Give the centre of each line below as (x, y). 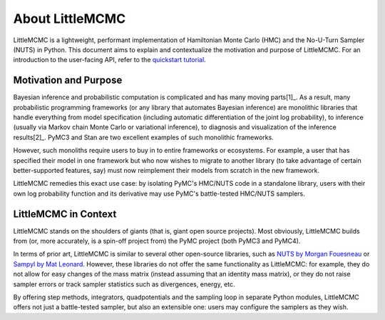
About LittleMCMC (70, 19)
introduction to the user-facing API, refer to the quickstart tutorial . (109, 60)
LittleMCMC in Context (65, 214)
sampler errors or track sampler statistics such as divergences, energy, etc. (124, 284)
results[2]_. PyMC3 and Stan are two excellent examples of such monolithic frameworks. (143, 137)
